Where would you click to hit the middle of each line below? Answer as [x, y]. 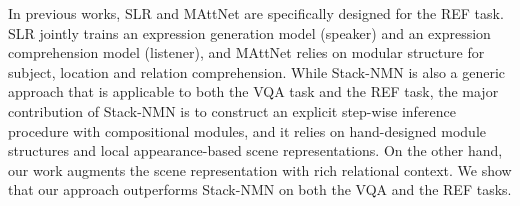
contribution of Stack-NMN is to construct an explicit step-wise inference [232, 110]
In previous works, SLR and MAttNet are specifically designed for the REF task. [256, 13]
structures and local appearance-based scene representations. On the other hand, [255, 150]
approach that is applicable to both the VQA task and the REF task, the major [253, 91]
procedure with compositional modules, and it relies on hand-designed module [247, 130]
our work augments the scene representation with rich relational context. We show [260, 169]
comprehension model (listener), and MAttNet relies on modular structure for [246, 52]
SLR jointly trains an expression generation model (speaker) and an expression [249, 32]
